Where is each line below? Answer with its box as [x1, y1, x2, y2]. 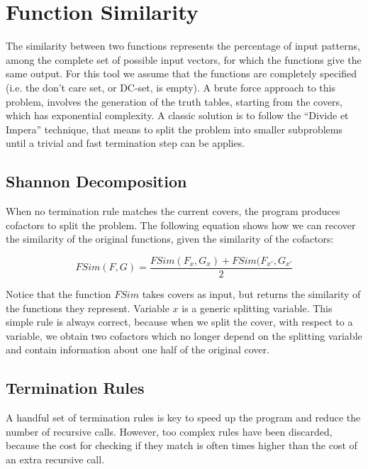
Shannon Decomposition [6, 170, 187, 192]
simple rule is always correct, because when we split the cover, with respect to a [6, 314, 353, 329]
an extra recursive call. [6, 451, 105, 466]
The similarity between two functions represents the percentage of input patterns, [6, 38, 360, 53]
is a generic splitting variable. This [182, 300, 333, 315]
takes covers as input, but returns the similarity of [142, 286, 361, 301]
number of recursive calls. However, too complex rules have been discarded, [6, 424, 333, 438]
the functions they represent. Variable [6, 300, 169, 315]
